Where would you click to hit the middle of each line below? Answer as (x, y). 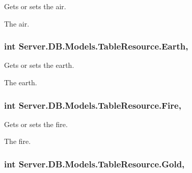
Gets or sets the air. (35, 6)
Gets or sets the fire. (36, 124)
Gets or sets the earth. (39, 65)
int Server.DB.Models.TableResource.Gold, (94, 164)
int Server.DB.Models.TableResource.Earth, (96, 46)
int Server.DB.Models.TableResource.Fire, (93, 105)
